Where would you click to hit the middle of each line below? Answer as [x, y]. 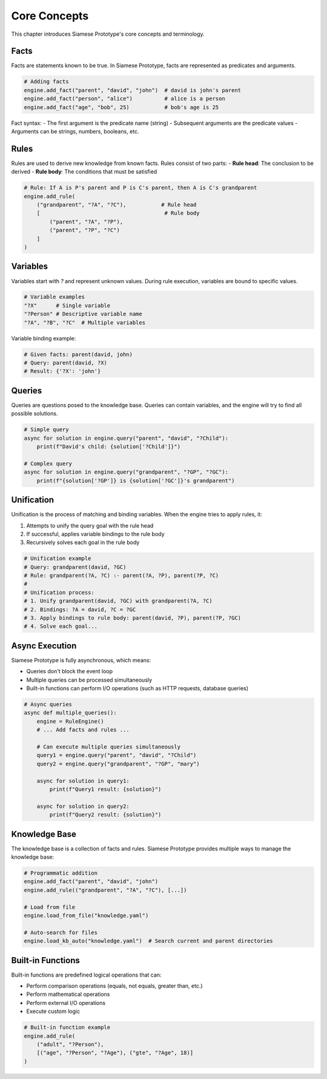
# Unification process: [59, 592]
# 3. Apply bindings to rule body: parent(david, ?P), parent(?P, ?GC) [133, 618]
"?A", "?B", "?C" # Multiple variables [84, 322]
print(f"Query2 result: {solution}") [105, 815]
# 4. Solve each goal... [61, 627]
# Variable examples [54, 297]
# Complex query [48, 463]
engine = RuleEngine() [70, 721]
